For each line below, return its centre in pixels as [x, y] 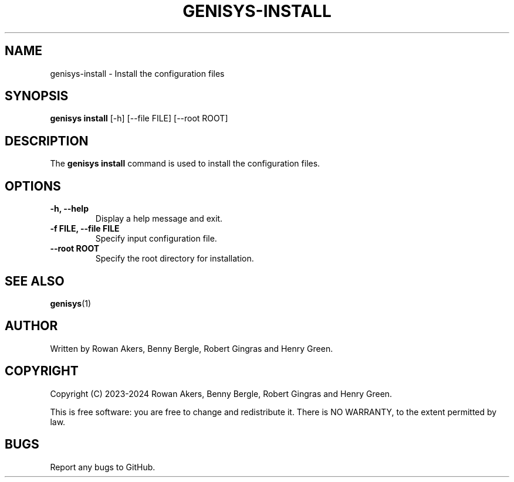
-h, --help [69, 209]
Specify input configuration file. [156, 239]
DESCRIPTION [47, 141]
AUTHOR [31, 326]
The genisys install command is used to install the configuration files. [185, 164]
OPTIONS [33, 186]
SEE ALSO [35, 281]
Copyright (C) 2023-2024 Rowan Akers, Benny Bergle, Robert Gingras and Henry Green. [221, 393]
